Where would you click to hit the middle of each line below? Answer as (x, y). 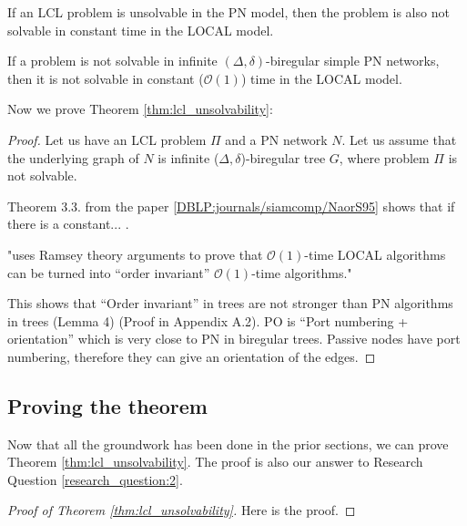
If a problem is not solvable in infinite (112, 61)
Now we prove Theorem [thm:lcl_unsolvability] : (140, 109)
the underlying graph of (73, 157)
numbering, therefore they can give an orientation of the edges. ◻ (192, 356)
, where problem (384, 157)
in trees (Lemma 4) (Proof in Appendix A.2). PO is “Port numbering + (208, 320)
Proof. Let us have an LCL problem (107, 139)
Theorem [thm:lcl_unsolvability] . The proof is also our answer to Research (215, 462)
